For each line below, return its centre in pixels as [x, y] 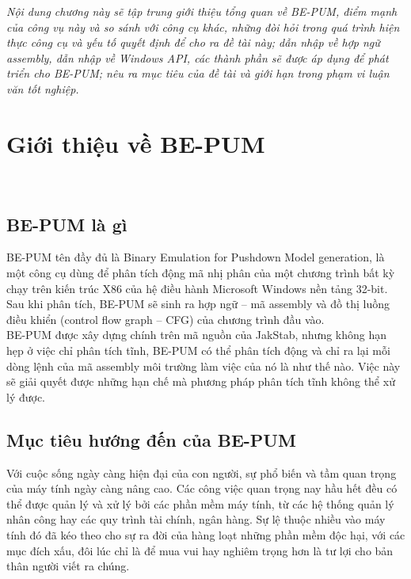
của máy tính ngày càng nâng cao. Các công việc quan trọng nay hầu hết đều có [202, 488]
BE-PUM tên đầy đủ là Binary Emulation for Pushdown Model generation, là [196, 257]
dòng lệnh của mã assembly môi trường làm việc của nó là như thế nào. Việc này [204, 366]
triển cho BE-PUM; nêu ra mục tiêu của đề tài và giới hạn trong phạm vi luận [198, 73]
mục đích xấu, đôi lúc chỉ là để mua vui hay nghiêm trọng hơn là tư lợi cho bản [200, 550]
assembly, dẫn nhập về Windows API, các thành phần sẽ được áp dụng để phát [198, 57]
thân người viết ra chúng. [68, 566]
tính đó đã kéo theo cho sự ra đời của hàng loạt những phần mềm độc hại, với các [206, 535]
